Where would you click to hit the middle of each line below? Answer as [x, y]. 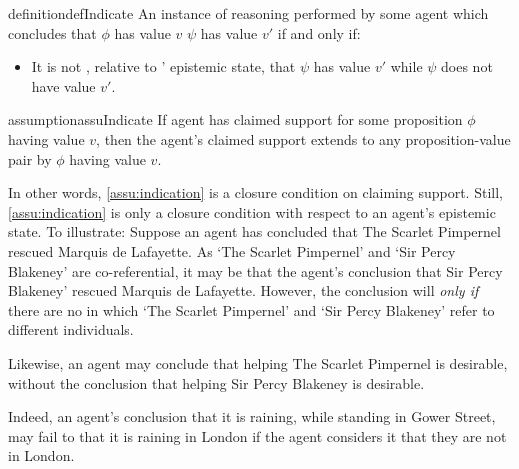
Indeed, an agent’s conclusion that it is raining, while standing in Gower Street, [252, 416]
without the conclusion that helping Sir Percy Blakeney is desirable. [216, 382]
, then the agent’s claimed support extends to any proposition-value [303, 138]
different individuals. [71, 329]
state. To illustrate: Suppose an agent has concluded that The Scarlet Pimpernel [254, 231]
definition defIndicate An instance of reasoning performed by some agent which [248, 13]
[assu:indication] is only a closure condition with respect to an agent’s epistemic [252, 211]
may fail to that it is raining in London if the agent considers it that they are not [257, 435]
